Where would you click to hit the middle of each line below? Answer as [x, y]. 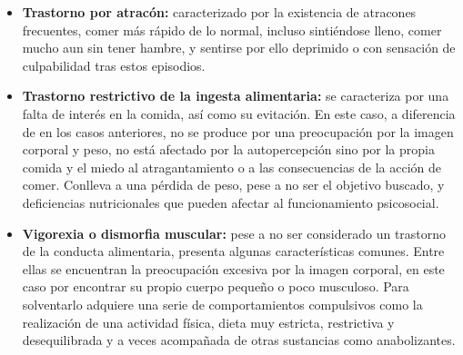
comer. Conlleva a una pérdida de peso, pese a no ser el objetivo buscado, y [233, 185]
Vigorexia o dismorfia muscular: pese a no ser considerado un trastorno [234, 233]
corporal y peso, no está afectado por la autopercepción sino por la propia [228, 149]
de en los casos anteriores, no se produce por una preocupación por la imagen [238, 131]
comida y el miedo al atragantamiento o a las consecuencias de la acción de [232, 167]
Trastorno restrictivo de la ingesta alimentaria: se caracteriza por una [236, 96]
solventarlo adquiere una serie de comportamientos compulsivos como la [222, 304]
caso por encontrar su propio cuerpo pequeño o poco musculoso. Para [216, 286]
